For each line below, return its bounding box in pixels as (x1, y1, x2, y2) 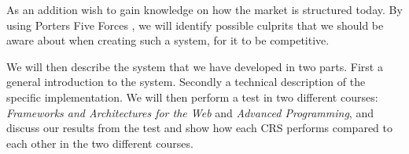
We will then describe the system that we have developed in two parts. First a (6, 58, 383, 74)
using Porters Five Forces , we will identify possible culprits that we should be (6, 16, 384, 33)
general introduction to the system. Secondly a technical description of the (6, 73, 366, 90)
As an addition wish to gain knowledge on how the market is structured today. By (6, 2, 403, 17)
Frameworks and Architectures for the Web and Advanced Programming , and (6, 104, 374, 120)
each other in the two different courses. (6, 134, 193, 151)
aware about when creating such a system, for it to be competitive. (6, 32, 330, 48)
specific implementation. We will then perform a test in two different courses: (6, 88, 378, 105)
